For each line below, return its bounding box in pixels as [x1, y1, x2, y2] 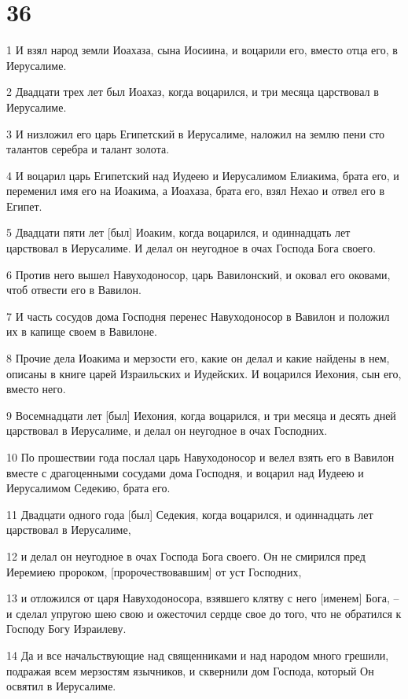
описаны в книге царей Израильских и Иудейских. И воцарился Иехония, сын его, [6, 365, 402, 381]
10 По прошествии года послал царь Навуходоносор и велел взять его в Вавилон [6, 449, 395, 465]
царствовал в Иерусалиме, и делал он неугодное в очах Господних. [6, 422, 328, 439]
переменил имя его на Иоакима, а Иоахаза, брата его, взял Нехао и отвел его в [6, 182, 385, 199]
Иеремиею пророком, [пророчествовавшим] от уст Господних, [6, 563, 302, 579]
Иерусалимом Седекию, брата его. [6, 480, 171, 496]
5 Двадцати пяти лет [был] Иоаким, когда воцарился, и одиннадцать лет [6, 224, 351, 241]
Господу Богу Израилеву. [6, 620, 127, 637]
